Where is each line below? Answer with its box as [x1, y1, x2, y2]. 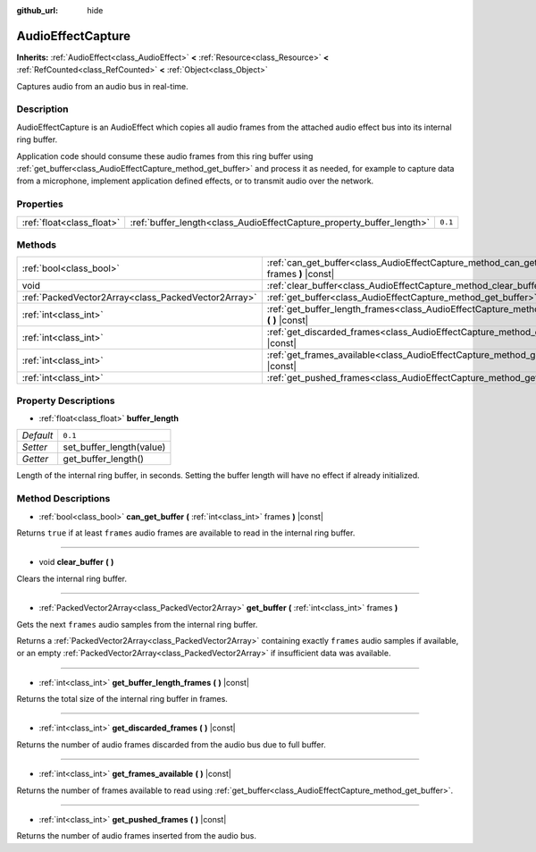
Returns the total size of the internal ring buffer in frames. [16, 694, 228, 704]
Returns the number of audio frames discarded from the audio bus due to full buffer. [16, 738, 326, 750]
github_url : [16, 5, 58, 15]
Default [21, 429, 54, 442]
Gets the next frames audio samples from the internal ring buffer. [16, 619, 258, 629]
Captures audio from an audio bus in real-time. [16, 80, 189, 91]
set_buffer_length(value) [63, 441, 166, 453]
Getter [21, 452, 49, 465]
